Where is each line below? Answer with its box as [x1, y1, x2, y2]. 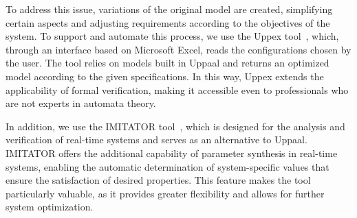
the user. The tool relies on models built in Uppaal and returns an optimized [6, 56, 329, 70]
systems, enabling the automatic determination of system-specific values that [6, 159, 329, 173]
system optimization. [6, 199, 94, 214]
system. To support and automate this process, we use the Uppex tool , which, [6, 29, 339, 43]
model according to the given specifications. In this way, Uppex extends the [6, 69, 324, 83]
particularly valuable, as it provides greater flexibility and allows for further [6, 186, 325, 200]
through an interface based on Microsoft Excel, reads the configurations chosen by [6, 42, 351, 56]
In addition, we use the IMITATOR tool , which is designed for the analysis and [6, 119, 345, 133]
